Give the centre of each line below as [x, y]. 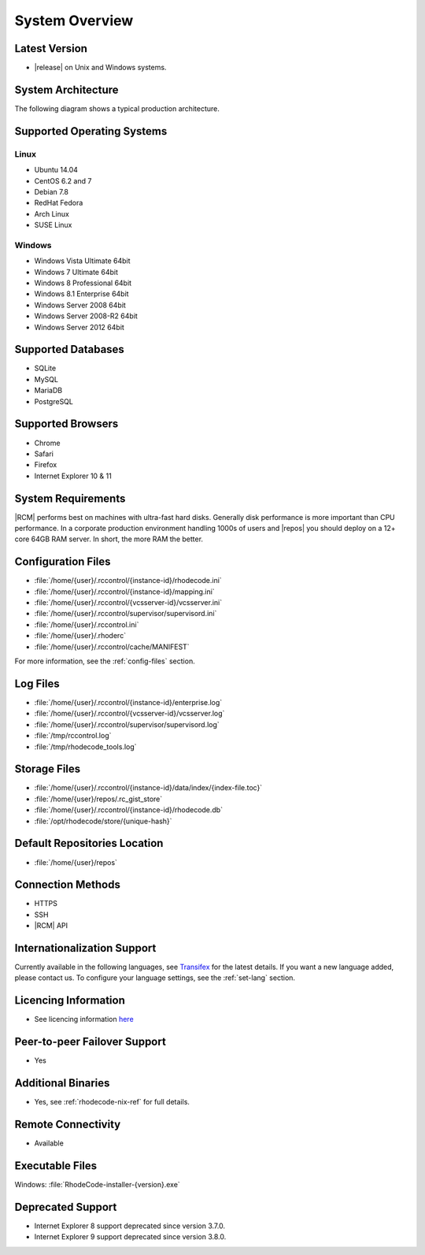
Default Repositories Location [89, 843]
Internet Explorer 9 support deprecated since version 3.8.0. [130, 1237]
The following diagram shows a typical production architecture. [117, 108]
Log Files [37, 683]
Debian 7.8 [51, 191]
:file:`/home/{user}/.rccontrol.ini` [87, 624]
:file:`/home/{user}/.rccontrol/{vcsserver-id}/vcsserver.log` [129, 714]
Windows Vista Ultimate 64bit [82, 261]
